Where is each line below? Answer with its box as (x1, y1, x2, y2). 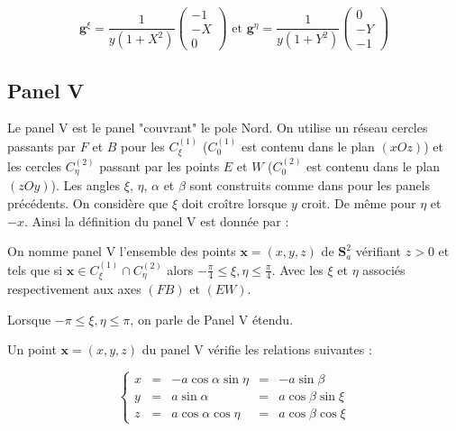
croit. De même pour (301, 194, 416, 213)
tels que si (7, 260, 63, 279)
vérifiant (355, 242, 402, 261)
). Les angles (50, 176, 121, 195)
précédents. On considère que (7, 194, 169, 213)
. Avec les (271, 260, 324, 279)
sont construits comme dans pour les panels (189, 176, 431, 195)
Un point (7, 340, 57, 359)
